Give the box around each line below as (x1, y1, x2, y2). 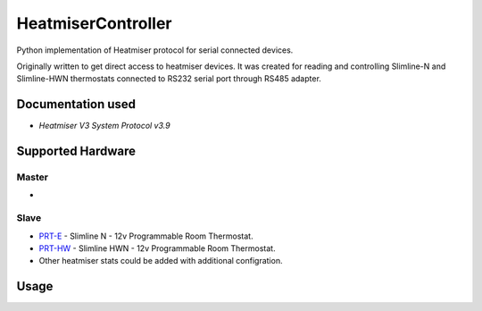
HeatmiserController (16, 13, 173, 33)
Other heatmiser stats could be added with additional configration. (38, 256, 283, 266)
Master (16, 171, 49, 183)
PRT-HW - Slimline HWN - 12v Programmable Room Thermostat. (38, 242, 276, 254)
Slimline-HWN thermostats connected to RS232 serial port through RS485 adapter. (16, 73, 321, 84)
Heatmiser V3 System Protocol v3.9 (38, 121, 170, 131)
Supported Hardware (16, 144, 137, 159)
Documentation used (16, 97, 137, 112)
